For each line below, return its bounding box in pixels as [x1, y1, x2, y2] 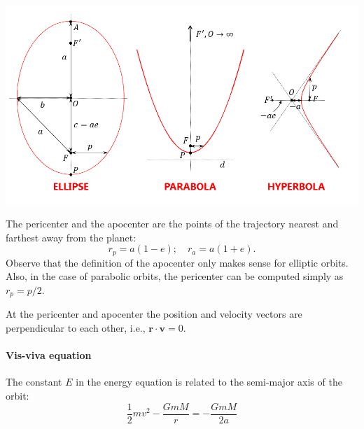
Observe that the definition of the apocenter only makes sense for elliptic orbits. [6, 255, 349, 269]
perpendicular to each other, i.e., [6, 320, 146, 335]
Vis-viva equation [6, 348, 92, 363]
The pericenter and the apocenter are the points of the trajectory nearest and [6, 216, 339, 231]
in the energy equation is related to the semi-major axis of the [76, 374, 342, 389]
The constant [6, 374, 62, 389]
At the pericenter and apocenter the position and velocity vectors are [6, 307, 302, 321]
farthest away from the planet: [6, 230, 136, 244]
